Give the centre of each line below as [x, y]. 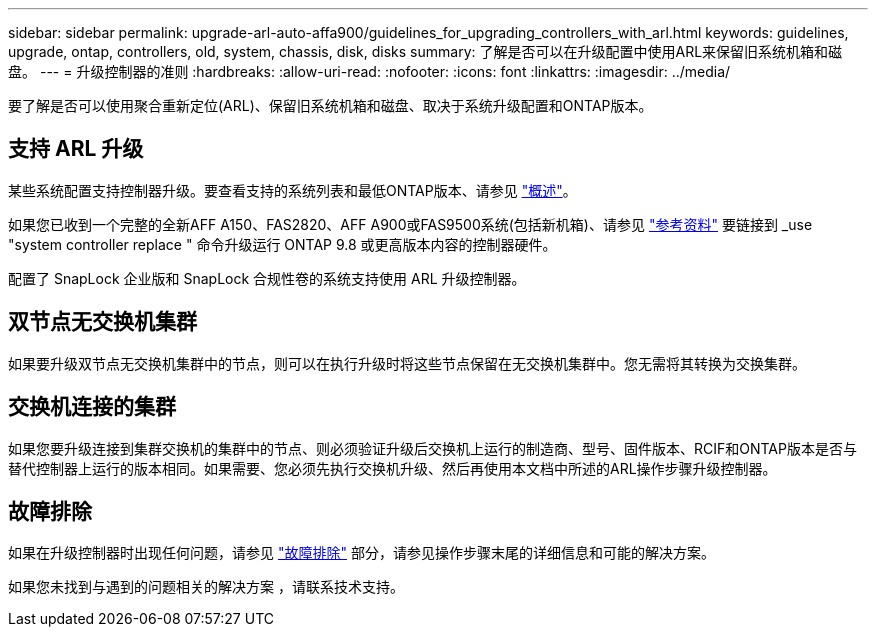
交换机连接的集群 [92, 407]
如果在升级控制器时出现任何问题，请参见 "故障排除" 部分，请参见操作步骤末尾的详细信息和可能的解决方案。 [361, 553]
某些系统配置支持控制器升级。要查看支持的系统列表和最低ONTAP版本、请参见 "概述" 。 [292, 190]
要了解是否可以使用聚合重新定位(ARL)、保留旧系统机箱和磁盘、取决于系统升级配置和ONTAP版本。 [330, 105]
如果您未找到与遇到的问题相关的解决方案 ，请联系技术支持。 [206, 587]
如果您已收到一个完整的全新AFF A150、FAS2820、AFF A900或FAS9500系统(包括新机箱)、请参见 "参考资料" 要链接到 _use [410, 224]
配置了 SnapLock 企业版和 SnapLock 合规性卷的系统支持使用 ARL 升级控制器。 [267, 278]
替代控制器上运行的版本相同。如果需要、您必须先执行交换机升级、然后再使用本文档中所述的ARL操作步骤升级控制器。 [392, 468]
